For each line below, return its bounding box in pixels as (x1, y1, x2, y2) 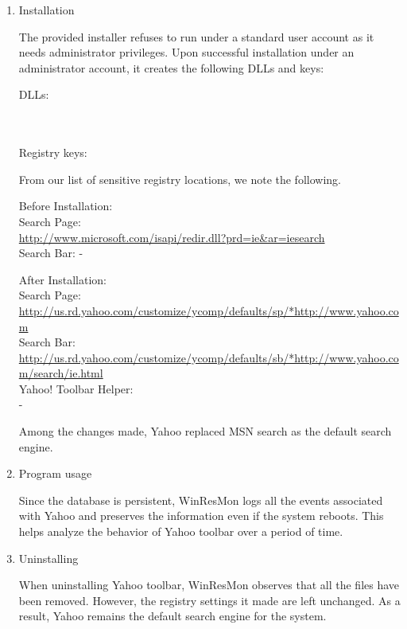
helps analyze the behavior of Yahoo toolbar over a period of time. (18, 523, 343, 540)
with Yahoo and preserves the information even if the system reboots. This (18, 507, 384, 524)
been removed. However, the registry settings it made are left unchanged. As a (18, 592, 401, 608)
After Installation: (18, 271, 107, 287)
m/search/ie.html (18, 365, 103, 381)
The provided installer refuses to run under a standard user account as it (18, 28, 374, 45)
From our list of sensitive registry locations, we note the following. (18, 170, 341, 187)
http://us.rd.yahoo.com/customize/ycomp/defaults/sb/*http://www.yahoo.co (18, 349, 399, 365)
